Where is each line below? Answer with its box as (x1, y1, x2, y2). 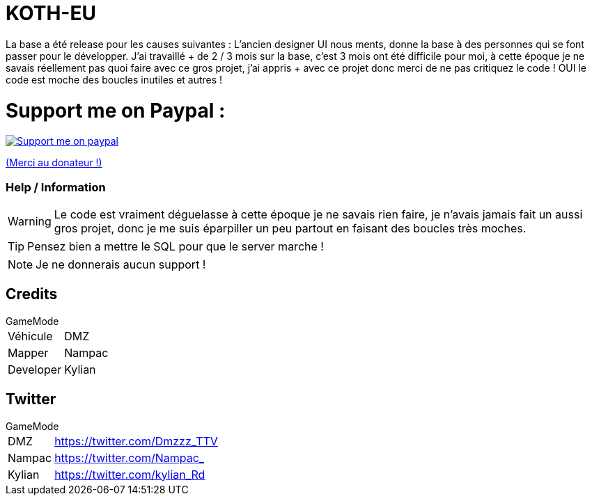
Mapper (8, 345, 49, 360)
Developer (8, 362, 62, 376)
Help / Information (6, 180, 106, 194)
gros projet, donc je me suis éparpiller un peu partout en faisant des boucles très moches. (54, 221, 527, 235)
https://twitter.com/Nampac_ (54, 450, 205, 465)
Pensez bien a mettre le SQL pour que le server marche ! (27, 239, 324, 253)
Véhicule (8, 328, 53, 343)
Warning (8, 214, 52, 228)
